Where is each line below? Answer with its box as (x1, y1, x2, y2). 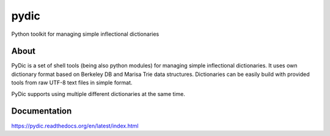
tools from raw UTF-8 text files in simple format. (11, 79, 133, 86)
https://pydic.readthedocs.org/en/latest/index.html (11, 122, 139, 129)
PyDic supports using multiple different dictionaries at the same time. (11, 90, 186, 97)
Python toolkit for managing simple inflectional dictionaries (11, 30, 159, 38)
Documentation (11, 106, 72, 117)
